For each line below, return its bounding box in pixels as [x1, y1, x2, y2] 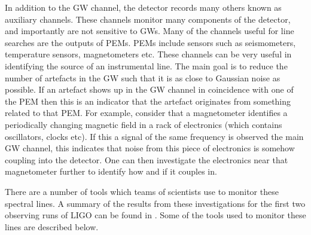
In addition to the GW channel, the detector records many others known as [5, 1, 282, 13]
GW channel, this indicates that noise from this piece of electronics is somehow [5, 142, 295, 154]
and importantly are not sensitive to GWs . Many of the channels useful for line [5, 25, 294, 37]
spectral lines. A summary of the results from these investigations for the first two [5, 197, 306, 209]
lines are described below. [5, 220, 99, 233]
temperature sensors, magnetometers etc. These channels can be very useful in [5, 48, 292, 60]
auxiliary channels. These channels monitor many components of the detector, [5, 13, 291, 25]
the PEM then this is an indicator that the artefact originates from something [5, 94, 291, 107]
